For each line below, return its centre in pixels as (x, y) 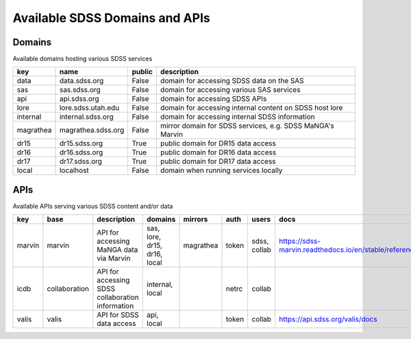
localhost (74, 170)
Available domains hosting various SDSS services (83, 59)
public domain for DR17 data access (218, 161)
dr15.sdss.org (81, 143)
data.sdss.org (82, 81)
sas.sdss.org (80, 90)
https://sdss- (300, 242)
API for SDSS (118, 315)
